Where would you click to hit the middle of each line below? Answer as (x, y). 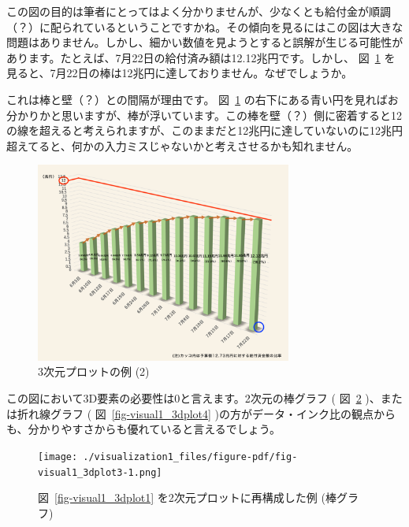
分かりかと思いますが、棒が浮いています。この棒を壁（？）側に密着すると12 (204, 115)
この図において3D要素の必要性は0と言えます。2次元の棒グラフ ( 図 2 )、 (193, 398)
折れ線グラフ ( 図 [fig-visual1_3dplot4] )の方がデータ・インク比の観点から (206, 413)
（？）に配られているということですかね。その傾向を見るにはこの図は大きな (205, 26)
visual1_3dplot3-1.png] (100, 472)
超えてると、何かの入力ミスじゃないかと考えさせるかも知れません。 (182, 145)
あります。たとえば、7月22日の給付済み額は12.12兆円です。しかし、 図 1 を (201, 57)
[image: (58, 456)
